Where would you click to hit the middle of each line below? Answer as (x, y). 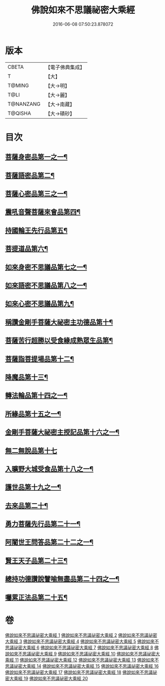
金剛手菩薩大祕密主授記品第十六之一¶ (62, 432)
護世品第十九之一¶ (33, 487)
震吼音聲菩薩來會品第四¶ (43, 212)
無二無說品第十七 (31, 450)
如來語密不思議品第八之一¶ (46, 285)
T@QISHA (19, 113)
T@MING (18, 86)
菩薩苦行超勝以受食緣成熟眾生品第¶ (59, 341)
